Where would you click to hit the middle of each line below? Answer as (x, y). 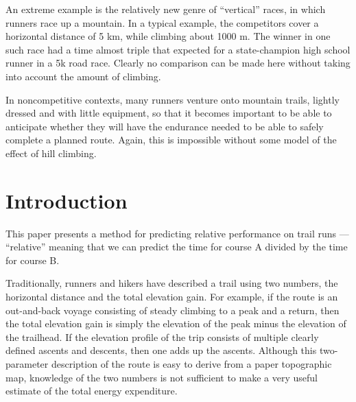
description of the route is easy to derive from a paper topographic (191, 364)
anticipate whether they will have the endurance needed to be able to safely (165, 126)
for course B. (33, 260)
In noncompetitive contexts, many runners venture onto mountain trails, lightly (173, 99)
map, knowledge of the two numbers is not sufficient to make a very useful (162, 377)
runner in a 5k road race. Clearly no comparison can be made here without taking (178, 63)
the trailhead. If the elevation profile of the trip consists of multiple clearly (162, 336)
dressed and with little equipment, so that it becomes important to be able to (169, 113)
